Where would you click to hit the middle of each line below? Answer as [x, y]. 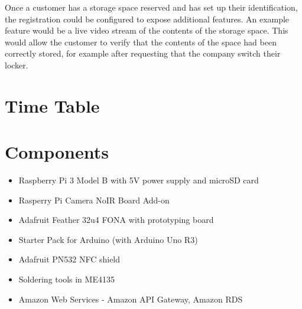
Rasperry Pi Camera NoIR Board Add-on [94, 200]
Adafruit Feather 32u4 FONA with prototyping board [116, 220]
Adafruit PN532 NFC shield [69, 259]
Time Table [52, 105]
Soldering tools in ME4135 [66, 279]
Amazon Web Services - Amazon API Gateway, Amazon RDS [131, 299]
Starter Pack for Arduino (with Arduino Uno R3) [108, 239]
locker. [17, 65]
